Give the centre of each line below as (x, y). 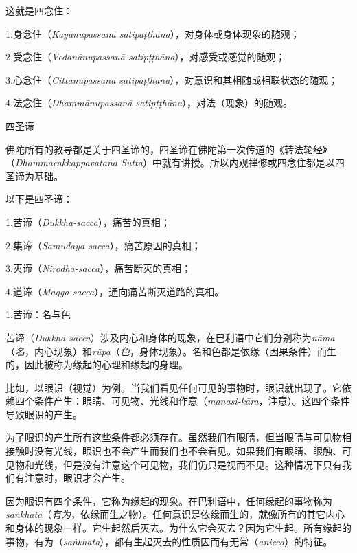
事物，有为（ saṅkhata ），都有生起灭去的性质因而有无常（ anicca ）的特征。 (169, 541)
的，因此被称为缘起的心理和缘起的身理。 (97, 364)
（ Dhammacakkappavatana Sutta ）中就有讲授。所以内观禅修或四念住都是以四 (175, 162)
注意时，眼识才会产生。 (77, 478)
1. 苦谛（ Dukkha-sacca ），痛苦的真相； (88, 222)
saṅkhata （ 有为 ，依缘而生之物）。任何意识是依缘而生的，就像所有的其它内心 (175, 514)
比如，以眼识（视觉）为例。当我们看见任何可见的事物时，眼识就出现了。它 (174, 387)
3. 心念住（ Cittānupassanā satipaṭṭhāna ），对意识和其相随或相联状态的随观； (172, 79)
